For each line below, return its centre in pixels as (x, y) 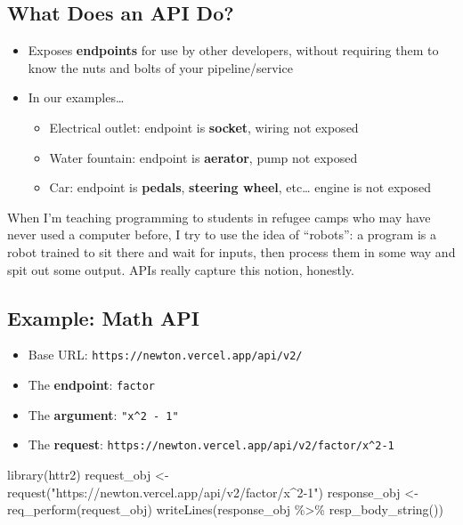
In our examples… (76, 97)
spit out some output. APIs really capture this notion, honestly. (181, 269)
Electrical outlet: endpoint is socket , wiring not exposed (204, 127)
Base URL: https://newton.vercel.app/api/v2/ (165, 355)
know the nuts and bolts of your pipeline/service (160, 67)
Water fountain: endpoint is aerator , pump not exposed (203, 157)
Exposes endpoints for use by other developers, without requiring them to (233, 50)
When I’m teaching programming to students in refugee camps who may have (219, 217)
